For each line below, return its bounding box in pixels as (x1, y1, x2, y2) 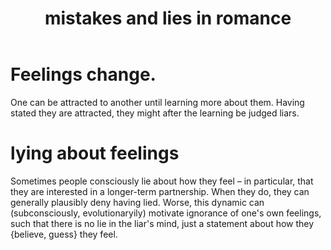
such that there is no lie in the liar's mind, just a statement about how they (10, 217, 315, 229)
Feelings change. (10, 63, 157, 86)
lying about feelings (10, 142, 180, 165)
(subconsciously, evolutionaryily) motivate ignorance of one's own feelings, (10, 207, 322, 219)
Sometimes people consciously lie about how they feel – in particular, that (10, 175, 314, 187)
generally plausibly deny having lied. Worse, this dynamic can (10, 196, 265, 208)
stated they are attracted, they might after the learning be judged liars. (10, 107, 300, 119)
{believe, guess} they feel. (10, 228, 118, 240)
